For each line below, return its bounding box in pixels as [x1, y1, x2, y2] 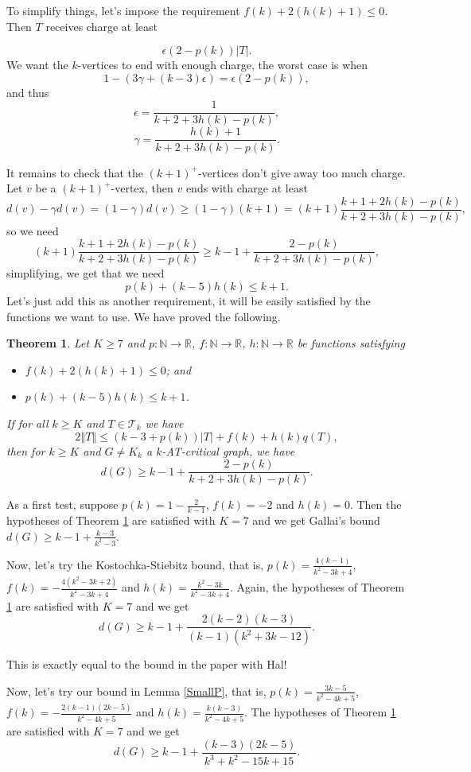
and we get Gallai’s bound [252, 512, 380, 529]
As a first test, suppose [6, 496, 119, 513]
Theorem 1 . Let [6, 335, 90, 351]
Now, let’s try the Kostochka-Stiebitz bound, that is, [6, 556, 264, 572]
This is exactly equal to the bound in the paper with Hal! [6, 656, 287, 673]
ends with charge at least [185, 180, 308, 196]
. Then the [349, 496, 402, 513]
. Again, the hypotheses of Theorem [230, 579, 405, 595]
